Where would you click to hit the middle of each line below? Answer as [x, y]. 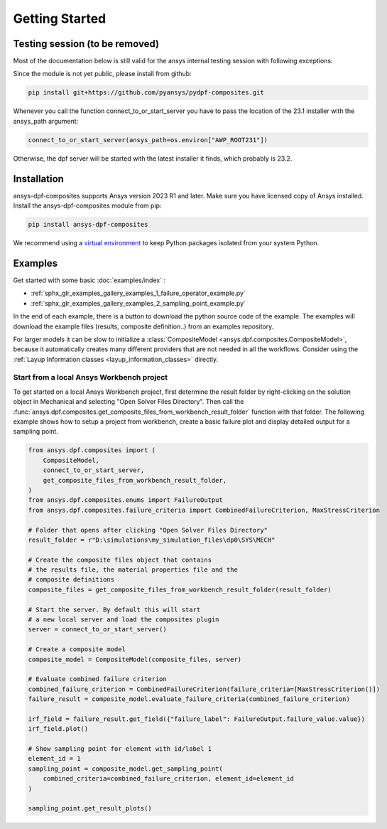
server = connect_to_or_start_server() [97, 630]
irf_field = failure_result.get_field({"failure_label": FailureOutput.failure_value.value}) [197, 719]
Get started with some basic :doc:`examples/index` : [89, 280]
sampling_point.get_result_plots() [90, 808]
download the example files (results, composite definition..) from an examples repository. [143, 326]
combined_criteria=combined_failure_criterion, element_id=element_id [169, 779]
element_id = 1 [54, 759]
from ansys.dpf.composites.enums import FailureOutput [125, 500]
